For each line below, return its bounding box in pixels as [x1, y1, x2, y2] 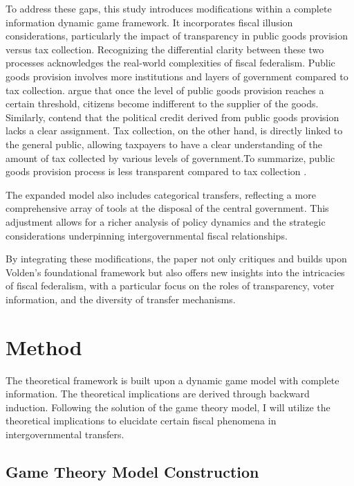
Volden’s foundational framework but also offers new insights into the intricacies [6, 264, 345, 279]
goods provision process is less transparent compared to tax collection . [6, 164, 307, 179]
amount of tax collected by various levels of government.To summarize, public [6, 150, 335, 165]
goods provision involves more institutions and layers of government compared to [6, 69, 348, 83]
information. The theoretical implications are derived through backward [6, 386, 310, 401]
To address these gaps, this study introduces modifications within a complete [6, 1, 332, 15]
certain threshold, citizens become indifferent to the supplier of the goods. [6, 96, 319, 111]
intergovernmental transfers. [6, 426, 124, 441]
